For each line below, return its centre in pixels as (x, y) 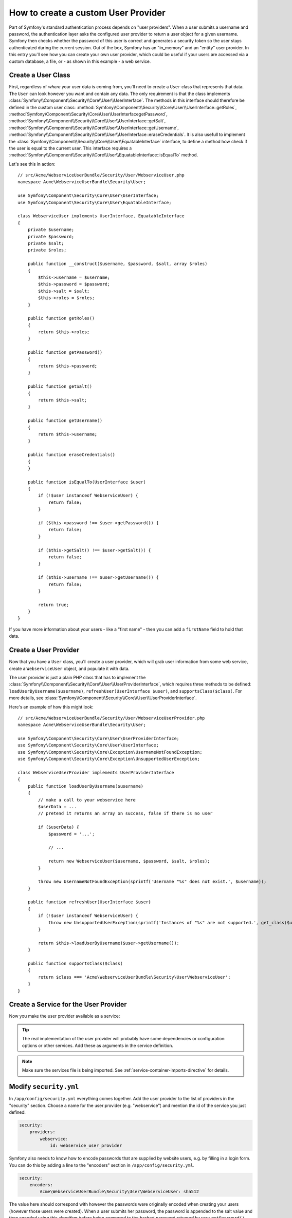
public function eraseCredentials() (71, 455)
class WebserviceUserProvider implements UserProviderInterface (96, 773)
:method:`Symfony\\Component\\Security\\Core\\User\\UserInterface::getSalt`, (87, 121)
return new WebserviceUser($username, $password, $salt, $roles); (129, 861)
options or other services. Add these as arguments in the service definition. (98, 1046)
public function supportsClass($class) (75, 963)
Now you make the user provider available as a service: (64, 1016)
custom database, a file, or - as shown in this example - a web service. (80, 61)
